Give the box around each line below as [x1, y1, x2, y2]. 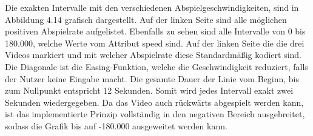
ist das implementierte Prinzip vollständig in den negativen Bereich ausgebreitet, [5, 108, 305, 120]
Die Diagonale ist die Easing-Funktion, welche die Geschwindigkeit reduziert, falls [5, 60, 308, 73]
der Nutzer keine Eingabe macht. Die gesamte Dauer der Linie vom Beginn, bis [5, 72, 300, 85]
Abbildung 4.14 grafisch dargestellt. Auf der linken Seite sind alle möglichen [5, 13, 287, 25]
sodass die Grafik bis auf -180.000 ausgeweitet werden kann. [5, 119, 227, 132]
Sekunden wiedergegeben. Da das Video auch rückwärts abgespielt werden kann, [5, 96, 304, 108]
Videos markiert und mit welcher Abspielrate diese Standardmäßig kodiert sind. [5, 48, 302, 61]
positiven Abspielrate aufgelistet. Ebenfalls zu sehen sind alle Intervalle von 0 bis [5, 25, 306, 37]
